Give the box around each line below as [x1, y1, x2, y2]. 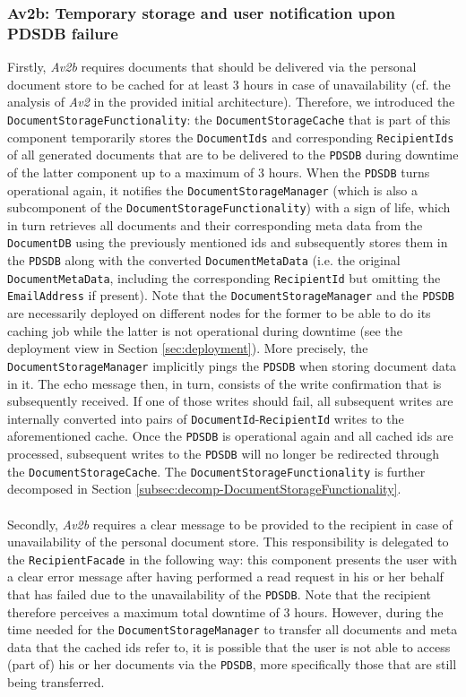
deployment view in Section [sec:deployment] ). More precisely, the [7, 339, 368, 357]
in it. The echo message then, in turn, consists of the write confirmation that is [7, 374, 442, 392]
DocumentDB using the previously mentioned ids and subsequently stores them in [7, 233, 448, 252]
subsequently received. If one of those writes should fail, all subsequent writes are [7, 392, 453, 410]
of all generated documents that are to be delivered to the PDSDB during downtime [7, 145, 459, 164]
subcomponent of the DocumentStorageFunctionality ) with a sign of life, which [7, 198, 451, 217]
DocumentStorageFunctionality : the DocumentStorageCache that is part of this [7, 109, 451, 128]
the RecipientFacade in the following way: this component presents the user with [7, 549, 458, 568]
